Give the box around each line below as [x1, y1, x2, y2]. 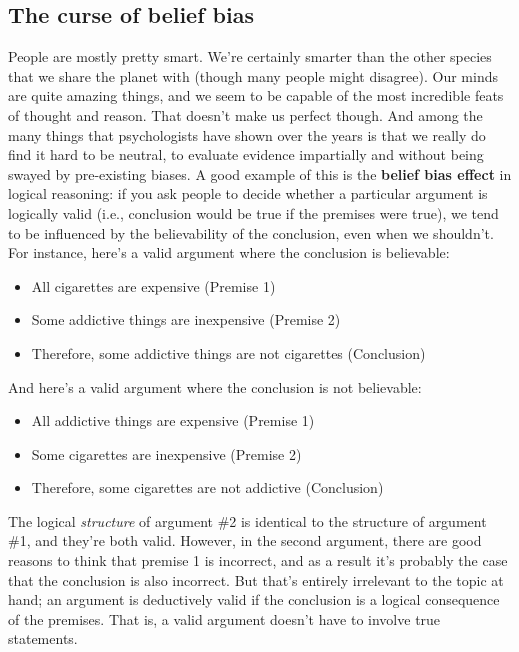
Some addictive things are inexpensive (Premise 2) [31, 309, 341, 330]
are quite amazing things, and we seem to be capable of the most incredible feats [8, 85, 504, 106]
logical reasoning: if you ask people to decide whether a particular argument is [8, 183, 488, 204]
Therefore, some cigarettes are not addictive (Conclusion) [31, 477, 384, 498]
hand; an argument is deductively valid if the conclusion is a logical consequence [8, 589, 500, 610]
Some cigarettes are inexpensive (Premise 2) [31, 443, 302, 464]
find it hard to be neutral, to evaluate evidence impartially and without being [8, 144, 484, 165]
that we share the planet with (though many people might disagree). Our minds [8, 65, 498, 86]
